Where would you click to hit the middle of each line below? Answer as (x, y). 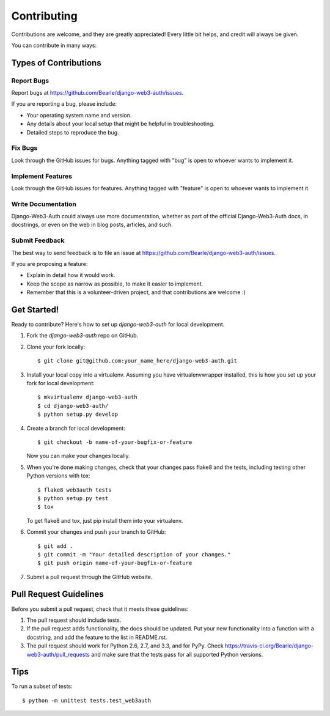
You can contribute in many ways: (54, 45)
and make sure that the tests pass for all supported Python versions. (177, 654)
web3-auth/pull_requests (58, 654)
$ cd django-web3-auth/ (73, 406)
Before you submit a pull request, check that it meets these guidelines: (100, 609)
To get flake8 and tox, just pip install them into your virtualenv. (105, 520)
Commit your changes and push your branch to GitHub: (96, 532)
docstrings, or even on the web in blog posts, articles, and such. (92, 225)
